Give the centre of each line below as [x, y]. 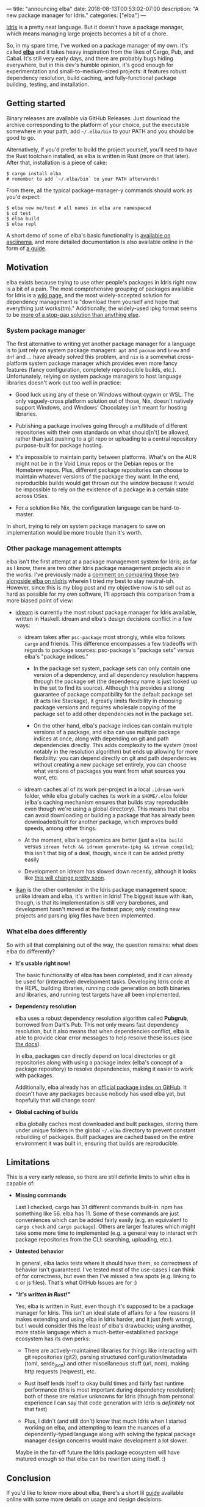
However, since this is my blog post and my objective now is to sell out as [99, 588]
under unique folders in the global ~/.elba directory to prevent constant [105, 1130]
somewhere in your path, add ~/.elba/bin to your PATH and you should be [100, 131]
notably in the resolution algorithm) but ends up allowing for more [116, 752]
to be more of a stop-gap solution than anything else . [73, 314]
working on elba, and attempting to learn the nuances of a [97, 1428]
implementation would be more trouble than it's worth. [74, 532]
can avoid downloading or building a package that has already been [110, 815]
